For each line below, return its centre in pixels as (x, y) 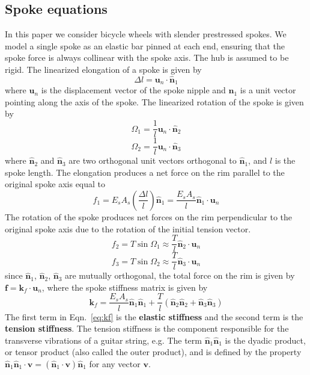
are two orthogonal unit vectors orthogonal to (153, 160)
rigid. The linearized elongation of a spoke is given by (103, 69)
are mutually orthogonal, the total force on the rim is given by (180, 275)
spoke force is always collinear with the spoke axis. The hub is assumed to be (147, 57)
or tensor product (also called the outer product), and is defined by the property (153, 352)
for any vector (115, 363)
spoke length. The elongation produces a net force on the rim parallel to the (145, 172)
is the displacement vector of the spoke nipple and (133, 90)
